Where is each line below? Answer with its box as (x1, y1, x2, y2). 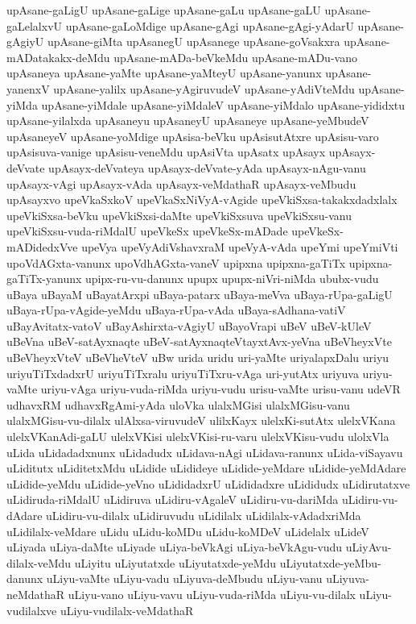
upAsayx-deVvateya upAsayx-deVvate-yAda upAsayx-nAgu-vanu (48, 159, 366, 176)
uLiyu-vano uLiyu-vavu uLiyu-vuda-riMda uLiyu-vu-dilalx (68, 585, 356, 602)
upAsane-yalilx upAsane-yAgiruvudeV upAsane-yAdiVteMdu (53, 80, 355, 97)
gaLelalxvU (6, 17, 63, 34)
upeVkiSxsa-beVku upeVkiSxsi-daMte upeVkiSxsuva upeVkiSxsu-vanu (6, 206, 352, 223)
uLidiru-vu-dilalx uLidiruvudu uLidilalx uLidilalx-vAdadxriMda (46, 507, 361, 523)
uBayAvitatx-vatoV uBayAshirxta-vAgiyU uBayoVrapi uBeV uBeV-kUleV (6, 317, 372, 334)
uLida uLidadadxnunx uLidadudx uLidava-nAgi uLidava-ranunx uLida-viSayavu (6, 443, 403, 460)
